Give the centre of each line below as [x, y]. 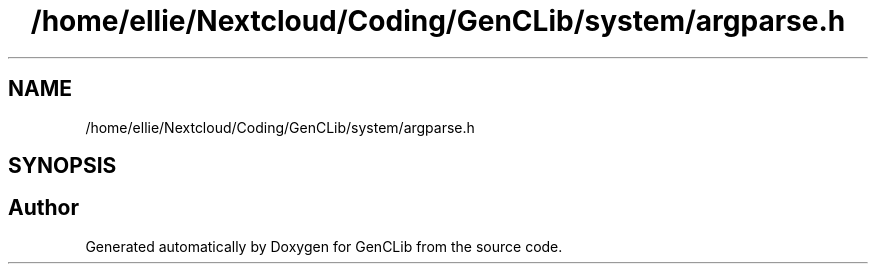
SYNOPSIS [62, 166]
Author [43, 208]
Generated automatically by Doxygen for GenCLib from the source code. [324, 246]
